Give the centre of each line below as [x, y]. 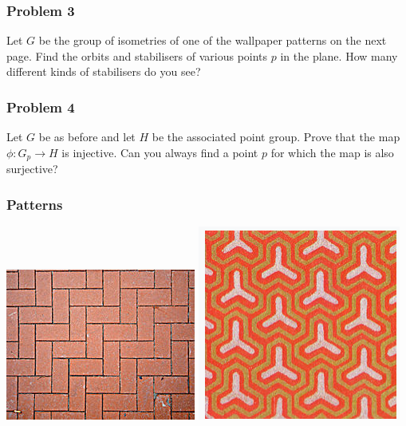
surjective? [32, 169]
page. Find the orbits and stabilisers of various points [137, 55]
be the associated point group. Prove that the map [276, 137]
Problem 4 [41, 106]
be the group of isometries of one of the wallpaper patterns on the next [213, 40]
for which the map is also [332, 152]
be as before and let [87, 137]
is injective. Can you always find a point [160, 152]
